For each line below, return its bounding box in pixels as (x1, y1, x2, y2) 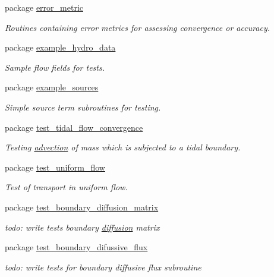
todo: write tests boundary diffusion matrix (5, 221, 160, 233)
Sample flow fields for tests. (5, 61, 105, 73)
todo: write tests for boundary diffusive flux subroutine (5, 260, 201, 273)
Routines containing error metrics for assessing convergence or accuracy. (5, 21, 270, 33)
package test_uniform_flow (5, 160, 105, 173)
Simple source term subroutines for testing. (5, 100, 161, 113)
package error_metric (5, 1, 83, 13)
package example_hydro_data (5, 41, 116, 53)
